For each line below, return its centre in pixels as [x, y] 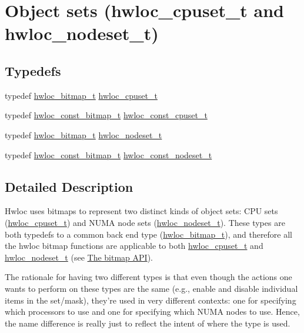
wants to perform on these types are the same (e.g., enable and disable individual [151, 288]
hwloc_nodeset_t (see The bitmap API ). [79, 257]
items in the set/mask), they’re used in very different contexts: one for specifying [151, 300]
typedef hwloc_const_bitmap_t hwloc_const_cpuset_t [106, 115]
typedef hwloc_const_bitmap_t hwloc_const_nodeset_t [108, 154]
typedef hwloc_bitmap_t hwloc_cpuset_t [81, 95]
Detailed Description [69, 186]
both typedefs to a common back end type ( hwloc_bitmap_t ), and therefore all [149, 234]
